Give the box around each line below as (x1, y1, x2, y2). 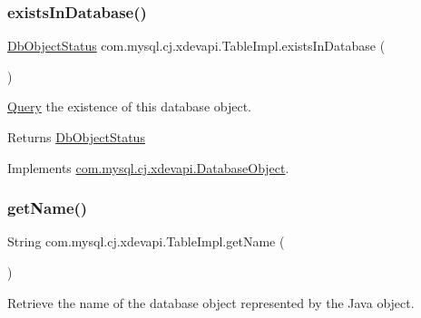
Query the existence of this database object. (7, 97, 251, 116)
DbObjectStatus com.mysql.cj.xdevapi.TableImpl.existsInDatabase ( (7, 36, 386, 55)
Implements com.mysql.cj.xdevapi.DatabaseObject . (7, 158, 289, 177)
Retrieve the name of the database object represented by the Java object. (7, 293, 415, 312)
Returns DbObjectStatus (7, 128, 145, 146)
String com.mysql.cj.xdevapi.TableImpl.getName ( (7, 232, 285, 251)
